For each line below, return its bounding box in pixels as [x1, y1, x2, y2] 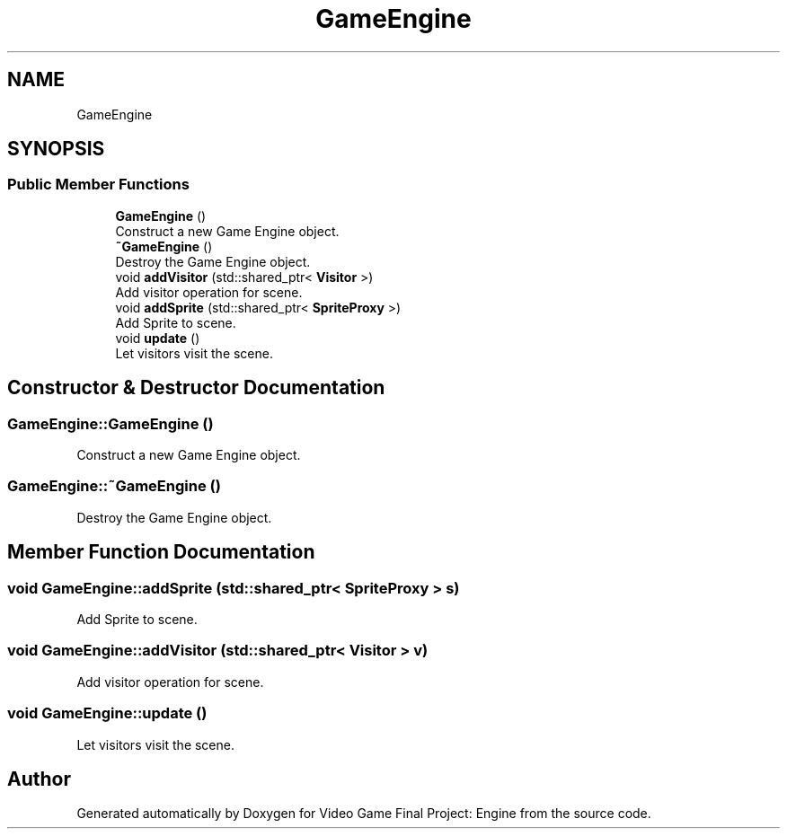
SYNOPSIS [7, 137, 105, 161]
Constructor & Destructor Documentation [7, 376, 385, 400]
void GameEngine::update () [7, 704, 208, 723]
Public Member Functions [7, 175, 190, 194]
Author [7, 767, 71, 790]
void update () [115, 330, 200, 346]
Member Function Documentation [7, 541, 315, 564]
